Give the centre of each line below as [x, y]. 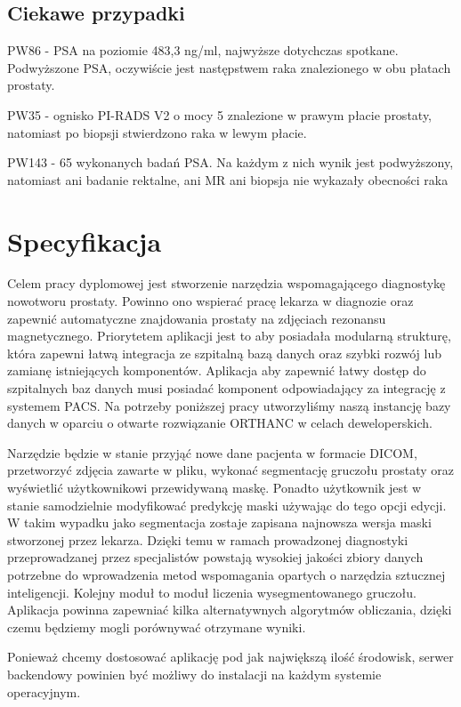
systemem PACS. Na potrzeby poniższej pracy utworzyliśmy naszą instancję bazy [229, 405]
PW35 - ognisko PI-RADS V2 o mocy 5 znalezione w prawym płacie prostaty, [220, 114]
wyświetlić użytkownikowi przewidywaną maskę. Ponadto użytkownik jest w [214, 488]
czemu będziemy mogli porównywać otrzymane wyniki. [157, 627]
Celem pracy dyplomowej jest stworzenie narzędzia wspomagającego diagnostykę [226, 283]
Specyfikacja [85, 241]
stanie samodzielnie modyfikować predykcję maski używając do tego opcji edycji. [227, 505]
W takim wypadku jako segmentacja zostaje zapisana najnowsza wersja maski [219, 522]
